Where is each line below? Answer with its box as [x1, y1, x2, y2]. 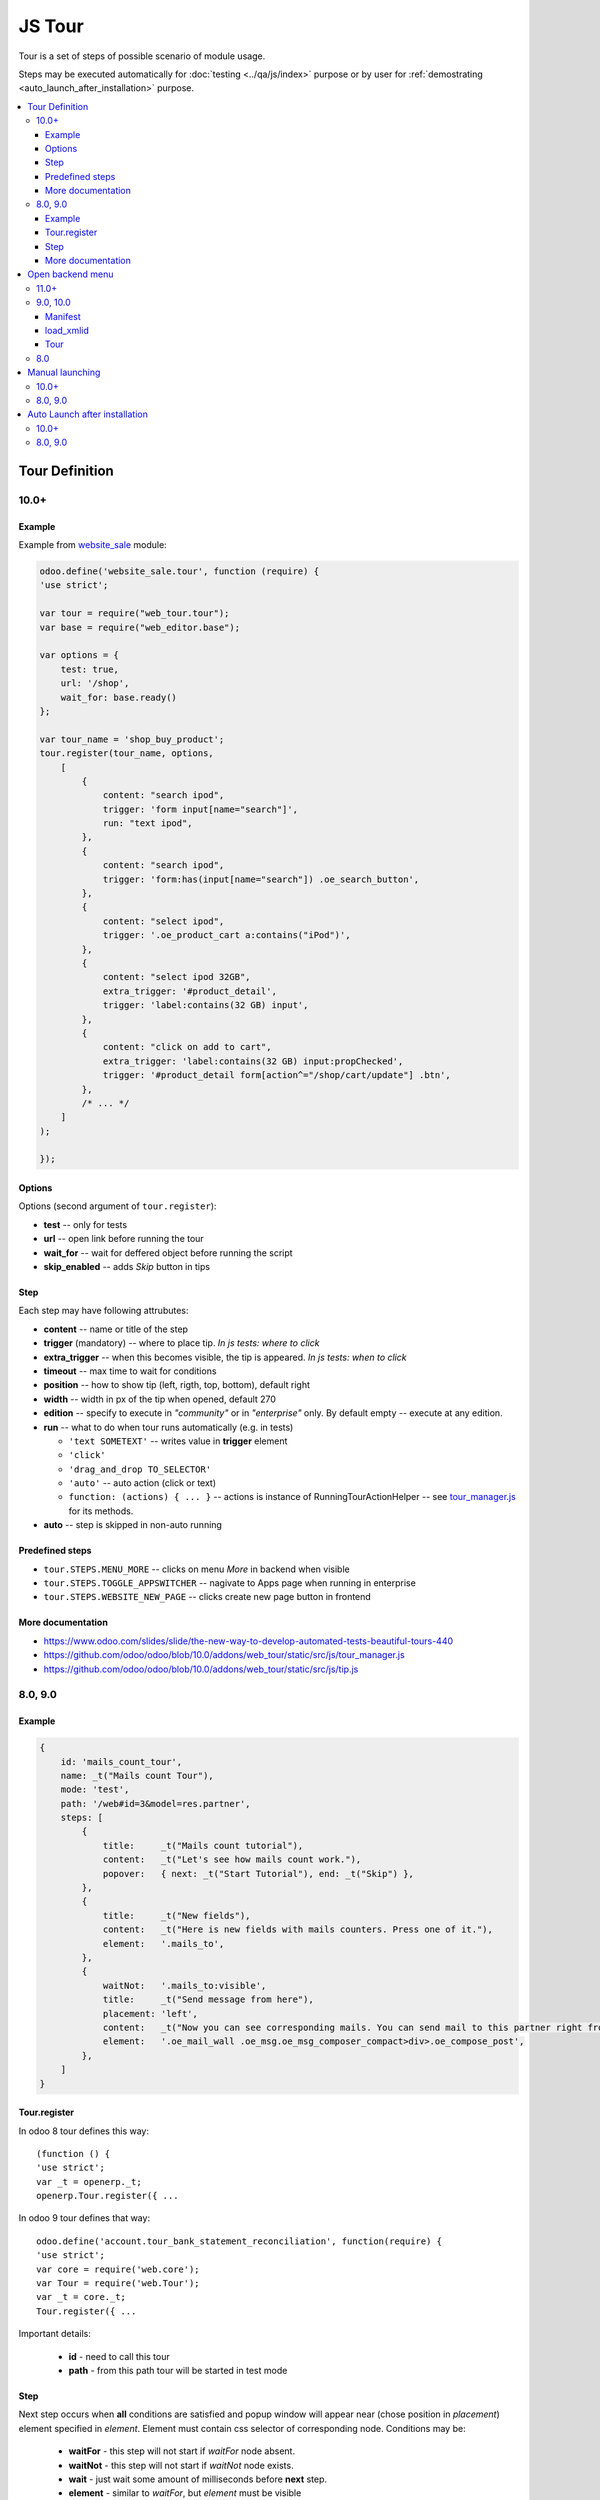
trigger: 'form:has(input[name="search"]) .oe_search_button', [102, 873, 420, 885]
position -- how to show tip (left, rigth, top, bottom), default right [43, 1379, 310, 1391]
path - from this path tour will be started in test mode [68, 2364, 288, 2376]
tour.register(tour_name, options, [39, 748, 214, 759]
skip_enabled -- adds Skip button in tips [43, 1261, 210, 1272]
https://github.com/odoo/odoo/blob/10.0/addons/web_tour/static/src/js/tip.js [43, 1663, 359, 1675]
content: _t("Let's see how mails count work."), [102, 1854, 362, 1865]
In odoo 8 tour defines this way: [18, 2125, 150, 2137]
